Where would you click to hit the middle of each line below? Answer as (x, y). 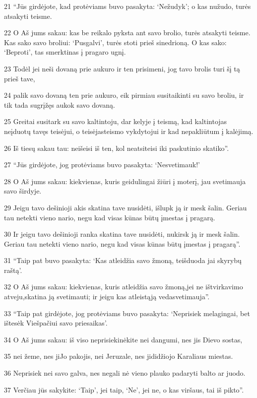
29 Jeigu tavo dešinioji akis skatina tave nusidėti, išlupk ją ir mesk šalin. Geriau (126, 207)
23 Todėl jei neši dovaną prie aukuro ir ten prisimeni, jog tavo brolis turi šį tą (122, 68)
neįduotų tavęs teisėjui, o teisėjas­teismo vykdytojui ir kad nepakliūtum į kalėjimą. (129, 131)
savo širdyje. (23, 191)
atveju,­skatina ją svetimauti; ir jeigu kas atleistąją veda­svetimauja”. (107, 297)
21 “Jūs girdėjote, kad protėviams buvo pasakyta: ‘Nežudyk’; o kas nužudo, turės (128, 6)
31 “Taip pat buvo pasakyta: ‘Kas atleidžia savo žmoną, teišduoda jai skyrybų (123, 260)
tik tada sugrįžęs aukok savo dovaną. (60, 104)
